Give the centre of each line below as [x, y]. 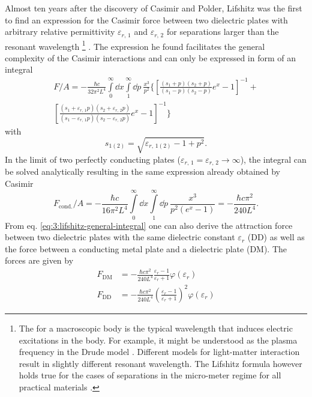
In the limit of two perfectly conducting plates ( [93, 159]
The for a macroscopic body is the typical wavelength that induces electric [156, 328]
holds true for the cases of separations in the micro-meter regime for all [150, 375]
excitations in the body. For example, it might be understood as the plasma [158, 340]
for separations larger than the [223, 32]
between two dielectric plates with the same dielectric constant [120, 237]
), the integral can [273, 159]
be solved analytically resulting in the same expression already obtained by [143, 171]
